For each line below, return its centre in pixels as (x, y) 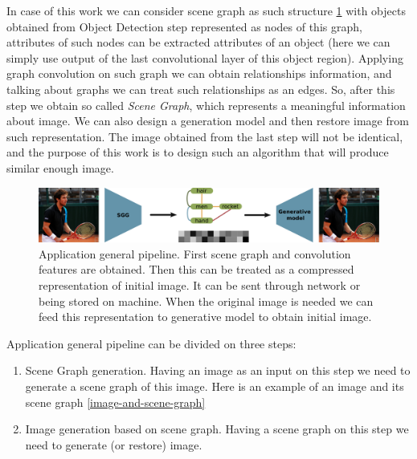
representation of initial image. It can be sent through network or (200, 285)
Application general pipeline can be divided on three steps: (151, 343)
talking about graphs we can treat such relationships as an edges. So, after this (201, 89)
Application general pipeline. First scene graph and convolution (195, 253)
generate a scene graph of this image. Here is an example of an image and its (215, 386)
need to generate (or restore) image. (114, 444)
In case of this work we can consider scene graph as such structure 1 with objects (206, 10)
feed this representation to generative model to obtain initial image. (205, 317)
